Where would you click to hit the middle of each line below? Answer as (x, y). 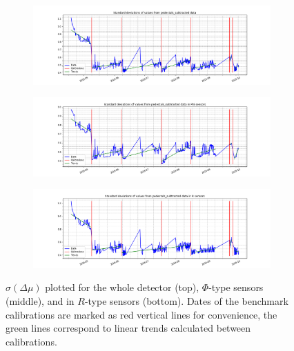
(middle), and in (40, 301)
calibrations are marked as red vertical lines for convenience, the (141, 314)
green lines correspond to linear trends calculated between (128, 328)
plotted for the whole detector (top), (122, 287)
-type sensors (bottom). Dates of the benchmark (186, 301)
